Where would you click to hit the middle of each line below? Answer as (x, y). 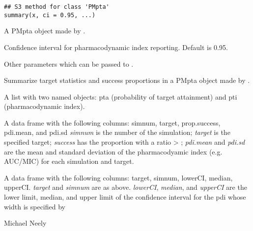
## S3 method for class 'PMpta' (57, 7)
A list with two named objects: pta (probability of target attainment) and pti (121, 96)
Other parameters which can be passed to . (69, 64)
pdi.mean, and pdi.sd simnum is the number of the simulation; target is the (117, 132)
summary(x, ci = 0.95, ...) (50, 15)
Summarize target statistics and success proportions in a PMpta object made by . (127, 80)
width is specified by (35, 206)
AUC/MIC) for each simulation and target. (69, 161)
